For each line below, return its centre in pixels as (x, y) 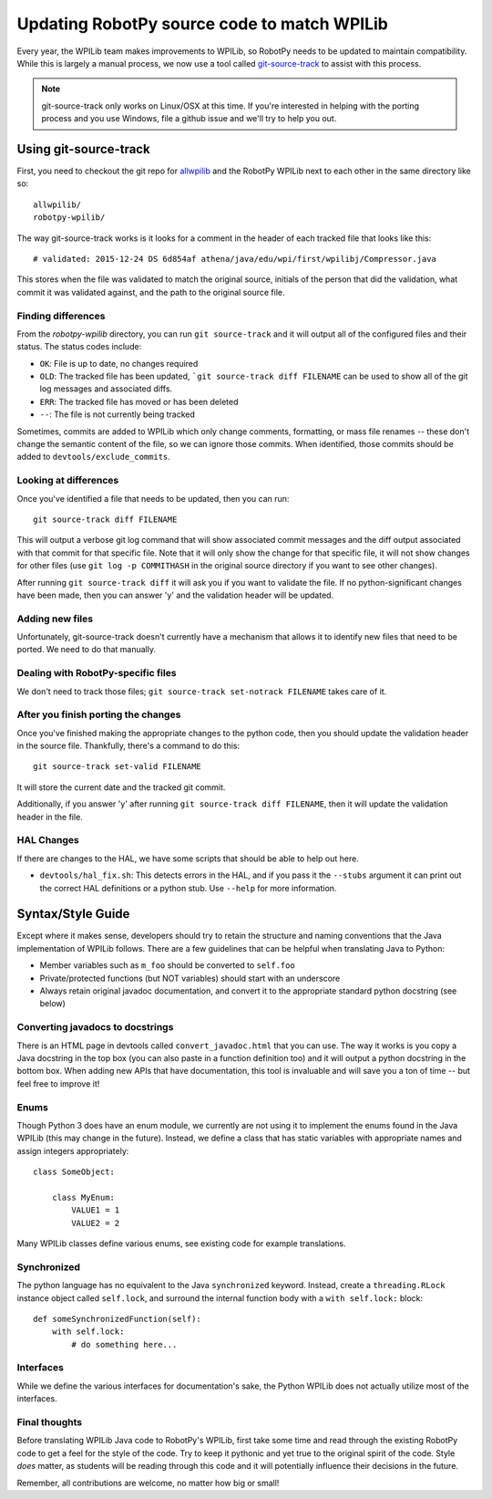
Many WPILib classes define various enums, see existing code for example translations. (181, 1244)
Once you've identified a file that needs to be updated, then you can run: (153, 498)
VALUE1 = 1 (96, 1210)
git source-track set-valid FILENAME (118, 767)
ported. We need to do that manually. (87, 650)
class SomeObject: (74, 1172)
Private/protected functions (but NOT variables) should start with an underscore (190, 978)
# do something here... (124, 1344)
